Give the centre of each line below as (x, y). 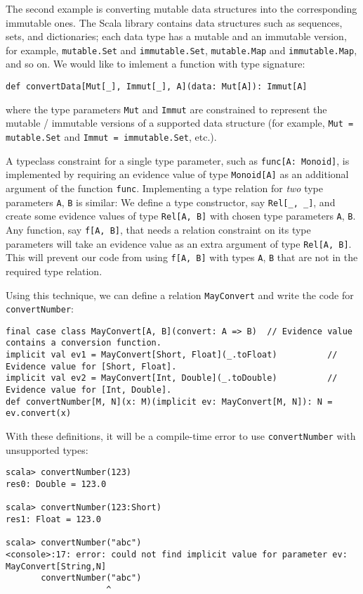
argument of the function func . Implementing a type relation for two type (165, 188)
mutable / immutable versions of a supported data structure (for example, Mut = (180, 123)
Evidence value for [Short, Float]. (91, 366)
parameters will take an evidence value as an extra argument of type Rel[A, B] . (179, 243)
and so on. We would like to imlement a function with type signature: (156, 64)
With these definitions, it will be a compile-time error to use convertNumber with (181, 436)
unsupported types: (47, 449)
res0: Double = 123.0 (56, 484)
